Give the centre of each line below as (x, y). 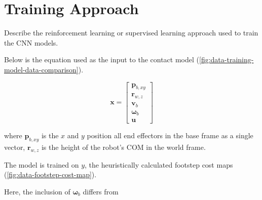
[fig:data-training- (227, 59)
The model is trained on (42, 164)
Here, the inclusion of (37, 191)
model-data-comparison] (41, 69)
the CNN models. (31, 42)
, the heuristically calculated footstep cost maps (159, 164)
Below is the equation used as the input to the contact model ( (102, 59)
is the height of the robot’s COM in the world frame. (123, 147)
